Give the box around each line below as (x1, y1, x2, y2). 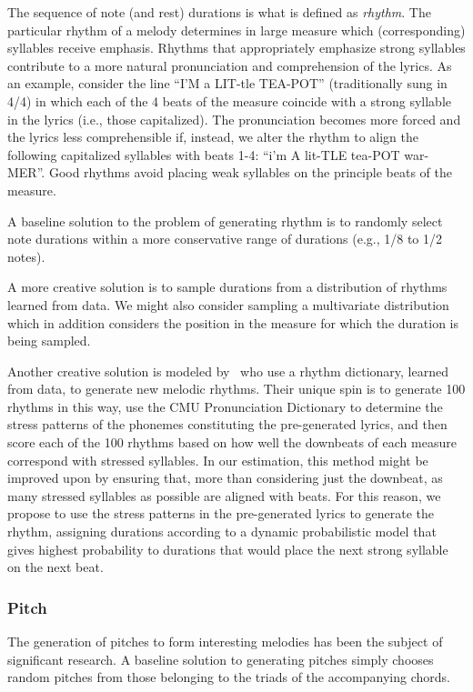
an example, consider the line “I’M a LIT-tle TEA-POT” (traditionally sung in (7, 74, 448, 93)
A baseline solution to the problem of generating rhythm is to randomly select (7, 211, 443, 230)
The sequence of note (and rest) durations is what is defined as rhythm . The (7, 3, 431, 21)
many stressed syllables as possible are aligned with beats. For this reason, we (7, 486, 441, 505)
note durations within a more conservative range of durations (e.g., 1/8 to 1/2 (7, 229, 442, 248)
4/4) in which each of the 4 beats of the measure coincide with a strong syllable (7, 91, 452, 110)
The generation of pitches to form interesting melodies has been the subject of (7, 632, 443, 651)
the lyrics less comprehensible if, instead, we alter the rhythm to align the (7, 127, 419, 146)
